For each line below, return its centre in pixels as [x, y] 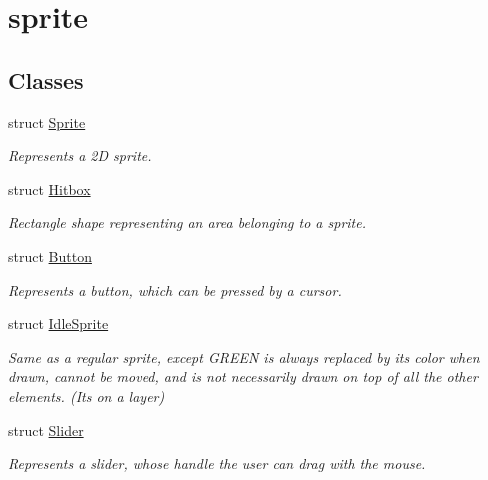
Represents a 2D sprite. [80, 155]
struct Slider [46, 429]
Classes [46, 79]
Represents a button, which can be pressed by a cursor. [175, 289]
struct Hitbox [49, 188]
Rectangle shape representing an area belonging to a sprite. [187, 222]
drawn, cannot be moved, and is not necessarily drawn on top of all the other [243, 376]
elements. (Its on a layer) [86, 395]
